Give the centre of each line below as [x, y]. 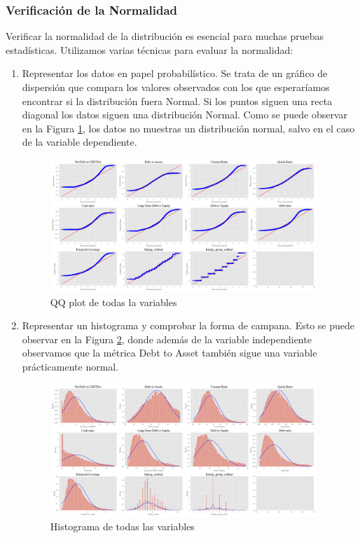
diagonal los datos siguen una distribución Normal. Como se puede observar [185, 115]
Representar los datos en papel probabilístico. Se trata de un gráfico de [175, 73]
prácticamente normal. [70, 367]
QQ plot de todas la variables [113, 302]
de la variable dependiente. [79, 142]
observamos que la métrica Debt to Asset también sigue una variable [169, 353]
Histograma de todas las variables [122, 526]
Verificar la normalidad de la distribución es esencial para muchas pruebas [165, 36]
